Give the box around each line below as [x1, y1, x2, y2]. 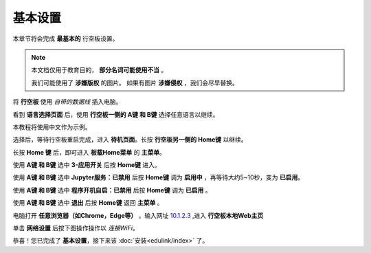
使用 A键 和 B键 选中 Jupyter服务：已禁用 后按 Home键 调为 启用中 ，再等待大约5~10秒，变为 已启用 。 [12, 173, 304, 181]
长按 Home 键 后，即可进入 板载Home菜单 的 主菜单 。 [12, 148, 166, 156]
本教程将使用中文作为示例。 [12, 122, 91, 131]
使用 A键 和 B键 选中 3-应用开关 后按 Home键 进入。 [12, 161, 161, 169]
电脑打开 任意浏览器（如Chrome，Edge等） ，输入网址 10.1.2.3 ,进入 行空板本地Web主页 [12, 211, 264, 219]
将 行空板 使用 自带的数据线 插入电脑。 [12, 98, 122, 106]
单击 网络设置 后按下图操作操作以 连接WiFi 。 [12, 224, 139, 232]
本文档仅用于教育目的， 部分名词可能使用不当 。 [31, 66, 168, 74]
